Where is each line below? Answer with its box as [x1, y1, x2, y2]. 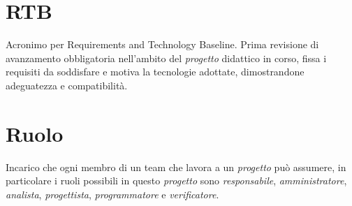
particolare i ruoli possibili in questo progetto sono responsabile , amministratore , [6, 173, 347, 188]
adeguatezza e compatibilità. [6, 78, 128, 92]
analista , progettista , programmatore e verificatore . [6, 186, 219, 201]
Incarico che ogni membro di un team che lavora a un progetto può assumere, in [6, 159, 346, 174]
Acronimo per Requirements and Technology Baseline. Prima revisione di [6, 37, 319, 52]
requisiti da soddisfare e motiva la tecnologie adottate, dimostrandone [6, 64, 305, 79]
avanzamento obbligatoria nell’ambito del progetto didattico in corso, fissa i [6, 50, 327, 65]
